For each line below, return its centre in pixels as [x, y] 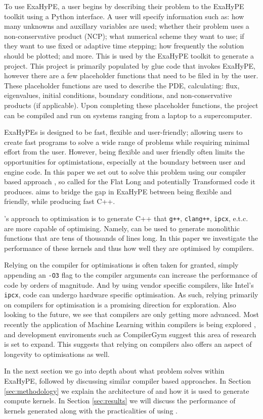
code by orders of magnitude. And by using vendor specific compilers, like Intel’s [129, 284]
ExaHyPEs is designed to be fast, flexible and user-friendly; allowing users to [123, 132]
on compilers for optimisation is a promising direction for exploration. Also [120, 304]
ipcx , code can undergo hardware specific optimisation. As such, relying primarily [131, 295]
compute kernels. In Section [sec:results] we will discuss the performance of [120, 401]
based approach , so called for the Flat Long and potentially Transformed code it [130, 181]
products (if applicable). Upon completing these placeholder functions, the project [131, 105]
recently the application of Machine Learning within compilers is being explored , [130, 324]
